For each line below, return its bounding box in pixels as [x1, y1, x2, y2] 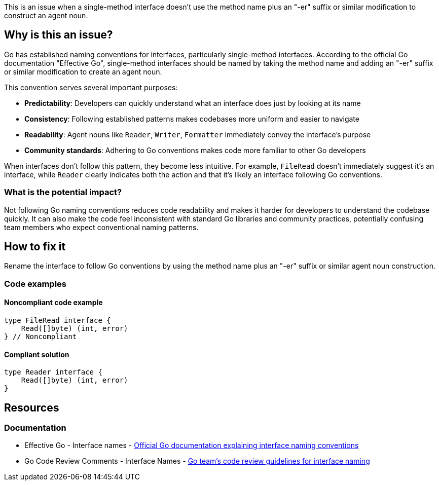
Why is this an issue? [4, 28, 113, 42]
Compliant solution [4, 350, 69, 359]
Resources [4, 401, 59, 414]
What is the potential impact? [4, 187, 122, 198]
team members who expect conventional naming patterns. [4, 222, 199, 232]
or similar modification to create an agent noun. [4, 67, 162, 76]
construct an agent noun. [4, 11, 88, 20]
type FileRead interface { [4, 316, 111, 325]
